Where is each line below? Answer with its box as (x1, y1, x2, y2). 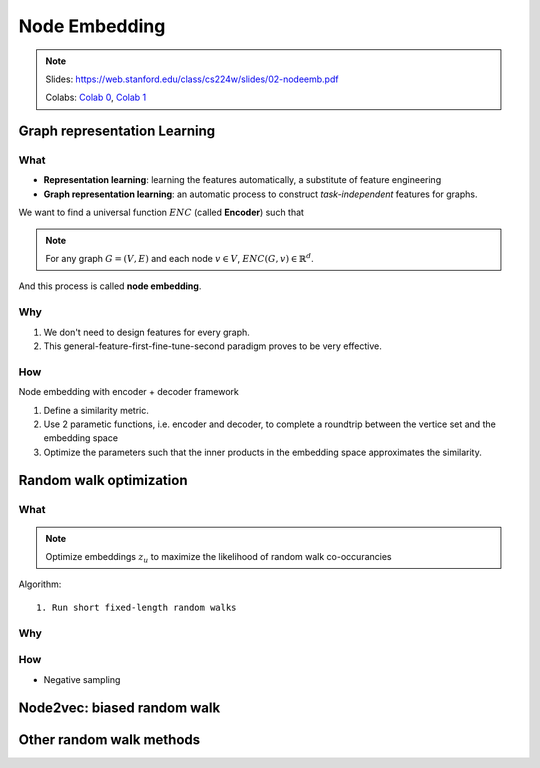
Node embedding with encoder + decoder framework (18, 386, 240, 398)
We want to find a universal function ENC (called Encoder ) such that (18, 206, 305, 219)
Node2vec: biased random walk (18, 700, 221, 717)
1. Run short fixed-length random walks (36, 601, 237, 613)
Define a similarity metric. (43, 404, 149, 416)
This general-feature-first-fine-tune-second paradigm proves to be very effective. (43, 340, 382, 352)
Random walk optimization (18, 472, 188, 489)
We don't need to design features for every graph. (43, 326, 250, 338)
